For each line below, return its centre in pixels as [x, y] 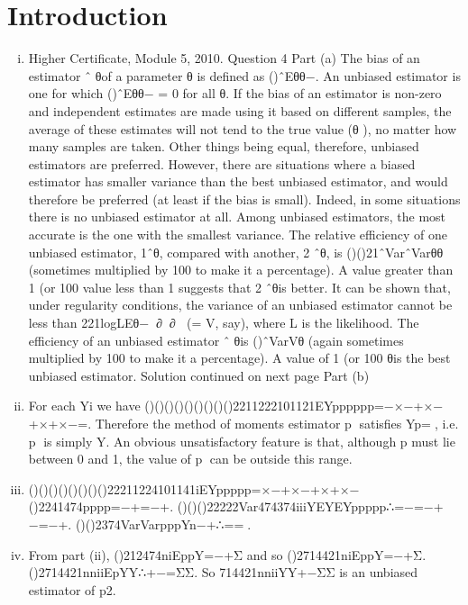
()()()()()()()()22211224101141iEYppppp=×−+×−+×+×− [194, 488]
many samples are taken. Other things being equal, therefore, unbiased [224, 146]
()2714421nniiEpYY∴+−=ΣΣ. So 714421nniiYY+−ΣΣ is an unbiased [223, 572]
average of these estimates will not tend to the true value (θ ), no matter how [243, 128]
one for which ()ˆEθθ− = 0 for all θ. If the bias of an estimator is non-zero [235, 93]
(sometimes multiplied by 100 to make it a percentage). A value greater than [241, 270]
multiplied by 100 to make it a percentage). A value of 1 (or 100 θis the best [239, 358]
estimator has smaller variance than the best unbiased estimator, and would [238, 181]
